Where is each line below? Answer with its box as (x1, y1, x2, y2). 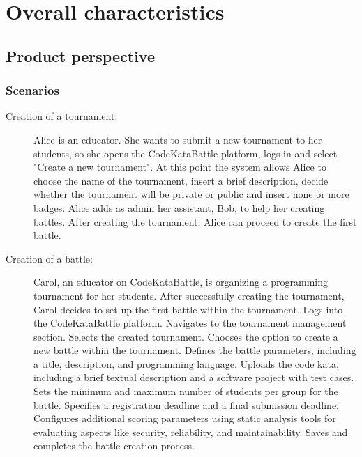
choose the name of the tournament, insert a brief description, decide (33, 173, 329, 187)
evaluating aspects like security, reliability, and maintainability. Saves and (33, 424, 348, 439)
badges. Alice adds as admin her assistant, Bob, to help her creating (33, 200, 325, 215)
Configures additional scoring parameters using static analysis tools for (33, 411, 336, 426)
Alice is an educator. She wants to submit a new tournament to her (33, 132, 322, 146)
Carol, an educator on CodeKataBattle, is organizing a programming (33, 274, 329, 289)
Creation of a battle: (6, 251, 93, 265)
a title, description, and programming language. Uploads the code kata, (33, 356, 339, 371)
